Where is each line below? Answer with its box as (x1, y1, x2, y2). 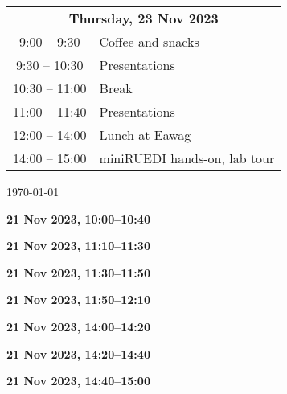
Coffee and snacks (99, 32, 199, 51)
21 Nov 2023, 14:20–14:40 (6, 345, 150, 362)
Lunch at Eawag (99, 125, 191, 144)
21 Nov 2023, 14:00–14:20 (6, 318, 150, 334)
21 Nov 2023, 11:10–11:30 (6, 237, 150, 254)
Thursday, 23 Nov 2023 (68, 9, 219, 27)
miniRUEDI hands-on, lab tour (99, 149, 275, 167)
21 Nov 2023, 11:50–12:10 (6, 291, 150, 308)
